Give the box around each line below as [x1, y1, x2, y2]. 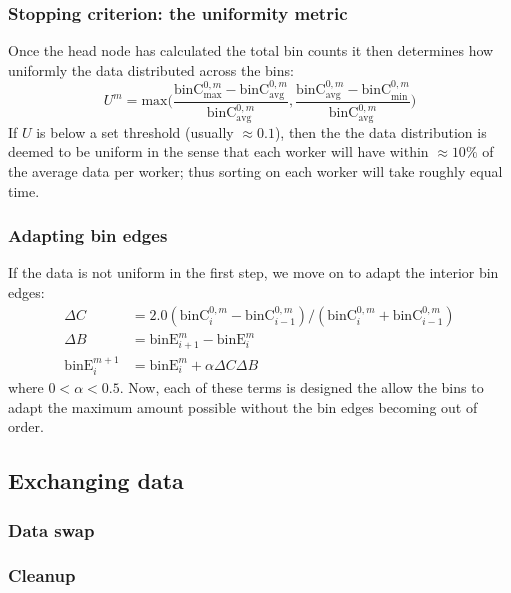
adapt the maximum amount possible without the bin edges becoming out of [8, 396, 478, 417]
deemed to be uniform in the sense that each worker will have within [8, 141, 429, 162]
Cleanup [8, 563, 76, 588]
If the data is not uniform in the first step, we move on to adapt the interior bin [8, 262, 499, 283]
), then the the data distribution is [274, 121, 487, 142]
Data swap [8, 517, 95, 542]
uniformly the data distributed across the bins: [8, 59, 294, 80]
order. [8, 416, 44, 437]
